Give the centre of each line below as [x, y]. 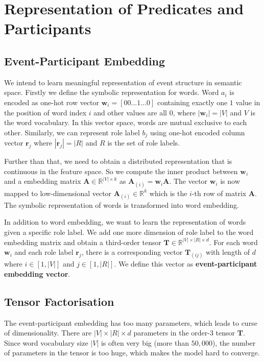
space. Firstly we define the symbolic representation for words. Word [112, 92]
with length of [228, 252]
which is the [168, 193]
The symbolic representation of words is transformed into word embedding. [122, 204]
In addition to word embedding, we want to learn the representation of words [125, 222]
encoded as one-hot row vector [52, 102]
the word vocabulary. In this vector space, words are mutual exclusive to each [126, 122]
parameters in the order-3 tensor [184, 333]
